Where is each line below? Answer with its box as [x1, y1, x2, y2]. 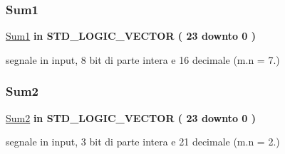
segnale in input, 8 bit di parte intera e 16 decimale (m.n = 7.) [6, 52, 280, 67]
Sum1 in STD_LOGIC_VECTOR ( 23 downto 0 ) [6, 28, 256, 43]
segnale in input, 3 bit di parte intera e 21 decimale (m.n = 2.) [6, 134, 280, 149]
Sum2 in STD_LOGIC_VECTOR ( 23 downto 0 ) [6, 110, 256, 125]
